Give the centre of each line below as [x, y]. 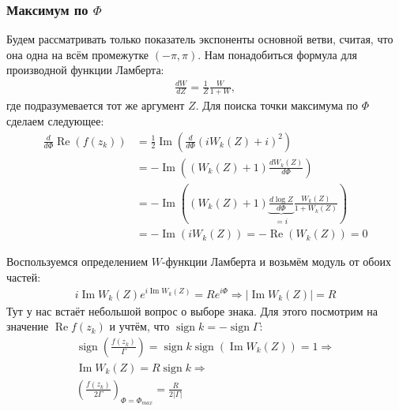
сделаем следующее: [55, 120]
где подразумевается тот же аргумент [96, 105]
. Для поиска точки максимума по [277, 105]
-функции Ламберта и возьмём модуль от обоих [277, 262]
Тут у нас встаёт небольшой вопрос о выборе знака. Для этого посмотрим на [192, 310]
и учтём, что [139, 326]
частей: [24, 276]
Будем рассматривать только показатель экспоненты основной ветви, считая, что [200, 39]
